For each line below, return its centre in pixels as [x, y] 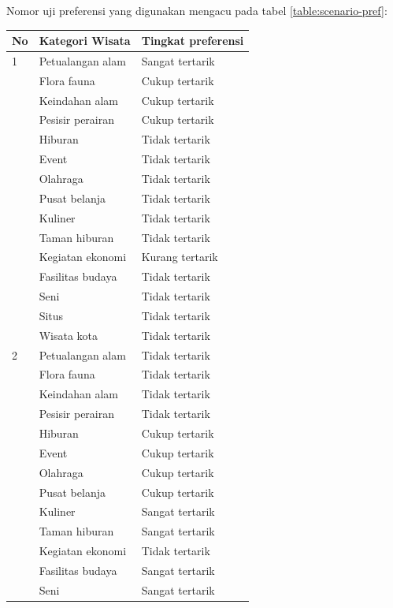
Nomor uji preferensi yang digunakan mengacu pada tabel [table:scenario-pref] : [197, 10]
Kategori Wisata [85, 41]
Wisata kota [69, 335]
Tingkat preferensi [193, 41]
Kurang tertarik [180, 257]
